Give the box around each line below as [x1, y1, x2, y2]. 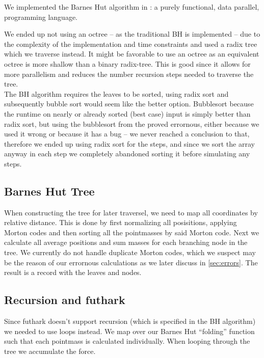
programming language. [4, 11, 77, 22]
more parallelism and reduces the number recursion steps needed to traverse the [4, 68, 254, 79]
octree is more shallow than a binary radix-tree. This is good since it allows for [4, 58, 251, 69]
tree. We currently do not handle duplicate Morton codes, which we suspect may [4, 247, 256, 258]
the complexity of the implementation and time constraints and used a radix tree [4, 38, 257, 49]
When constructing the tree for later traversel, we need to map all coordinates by [4, 207, 258, 217]
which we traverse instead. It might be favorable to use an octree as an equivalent [4, 48, 259, 59]
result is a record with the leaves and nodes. [4, 267, 142, 278]
